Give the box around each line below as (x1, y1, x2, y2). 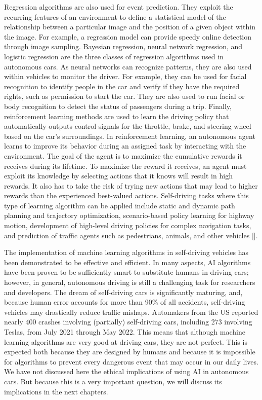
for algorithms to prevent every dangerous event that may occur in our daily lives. (4, 356, 258, 367)
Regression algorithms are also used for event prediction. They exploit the (4, 2, 233, 12)
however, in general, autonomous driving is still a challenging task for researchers (4, 277, 255, 287)
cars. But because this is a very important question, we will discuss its (4, 376, 222, 386)
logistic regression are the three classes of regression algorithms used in (4, 51, 224, 61)
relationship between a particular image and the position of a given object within (4, 21, 255, 32)
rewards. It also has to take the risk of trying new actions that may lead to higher (4, 180, 258, 191)
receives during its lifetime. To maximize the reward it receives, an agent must (4, 160, 247, 171)
